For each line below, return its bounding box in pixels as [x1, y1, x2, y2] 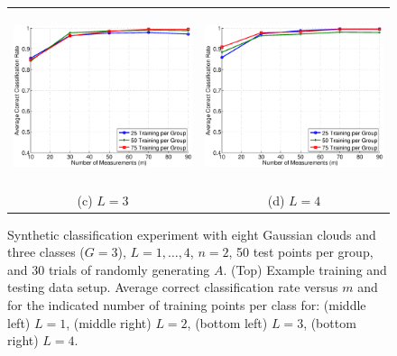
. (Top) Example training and [223, 260, 387, 278]
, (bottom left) [187, 313, 268, 332]
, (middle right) [66, 313, 152, 332]
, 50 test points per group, [228, 242, 374, 261]
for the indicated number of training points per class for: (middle [7, 296, 366, 315]
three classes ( [7, 242, 85, 261]
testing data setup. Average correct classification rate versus [7, 278, 338, 297]
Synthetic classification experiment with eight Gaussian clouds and [7, 224, 376, 243]
